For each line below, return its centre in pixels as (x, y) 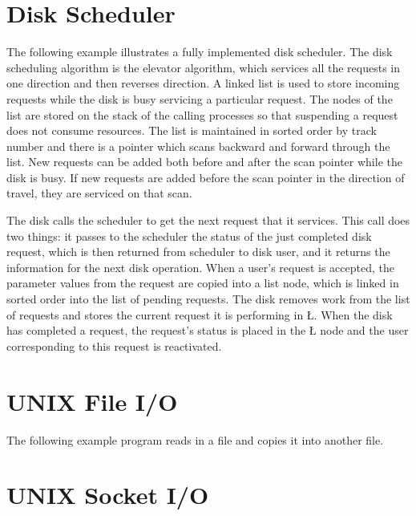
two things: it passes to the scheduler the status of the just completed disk (189, 236)
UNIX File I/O (92, 401)
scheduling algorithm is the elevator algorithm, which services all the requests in (204, 67)
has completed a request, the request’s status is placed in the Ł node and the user (208, 330)
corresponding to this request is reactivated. (114, 345)
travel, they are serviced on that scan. (99, 193)
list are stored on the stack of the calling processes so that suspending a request (202, 114)
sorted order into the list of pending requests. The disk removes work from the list (208, 299)
